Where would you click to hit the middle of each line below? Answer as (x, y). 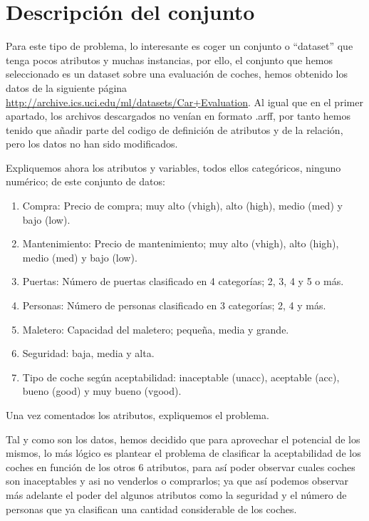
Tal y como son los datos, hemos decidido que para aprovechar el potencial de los (183, 439)
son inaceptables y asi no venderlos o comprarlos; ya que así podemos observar (177, 481)
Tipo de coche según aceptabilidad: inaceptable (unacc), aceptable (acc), (181, 377)
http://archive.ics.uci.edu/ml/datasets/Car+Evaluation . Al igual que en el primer (184, 102)
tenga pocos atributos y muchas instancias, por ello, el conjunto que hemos (170, 60)
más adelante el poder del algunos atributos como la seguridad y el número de (176, 494)
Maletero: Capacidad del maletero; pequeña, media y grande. (156, 329)
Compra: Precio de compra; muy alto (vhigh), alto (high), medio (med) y (182, 206)
